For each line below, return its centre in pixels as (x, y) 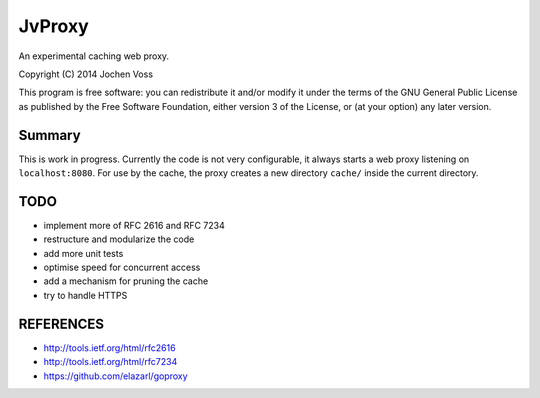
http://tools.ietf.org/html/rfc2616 (109, 347)
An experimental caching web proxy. (94, 56)
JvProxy (53, 26)
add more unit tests (83, 253)
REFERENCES (61, 323)
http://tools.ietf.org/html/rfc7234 (110, 362)
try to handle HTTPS (85, 295)
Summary (49, 135)
